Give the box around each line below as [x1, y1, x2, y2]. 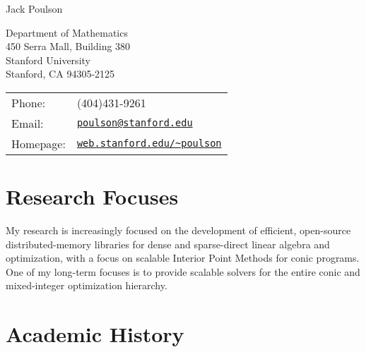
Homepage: [11, 135, 66, 152]
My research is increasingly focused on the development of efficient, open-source [6, 223, 351, 238]
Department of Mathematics [6, 25, 128, 40]
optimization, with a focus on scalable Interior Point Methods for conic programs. [6, 250, 360, 265]
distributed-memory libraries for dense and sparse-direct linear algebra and [6, 236, 330, 251]
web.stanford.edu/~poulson [76, 138, 222, 150]
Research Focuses [6, 182, 179, 211]
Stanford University [6, 52, 90, 67]
